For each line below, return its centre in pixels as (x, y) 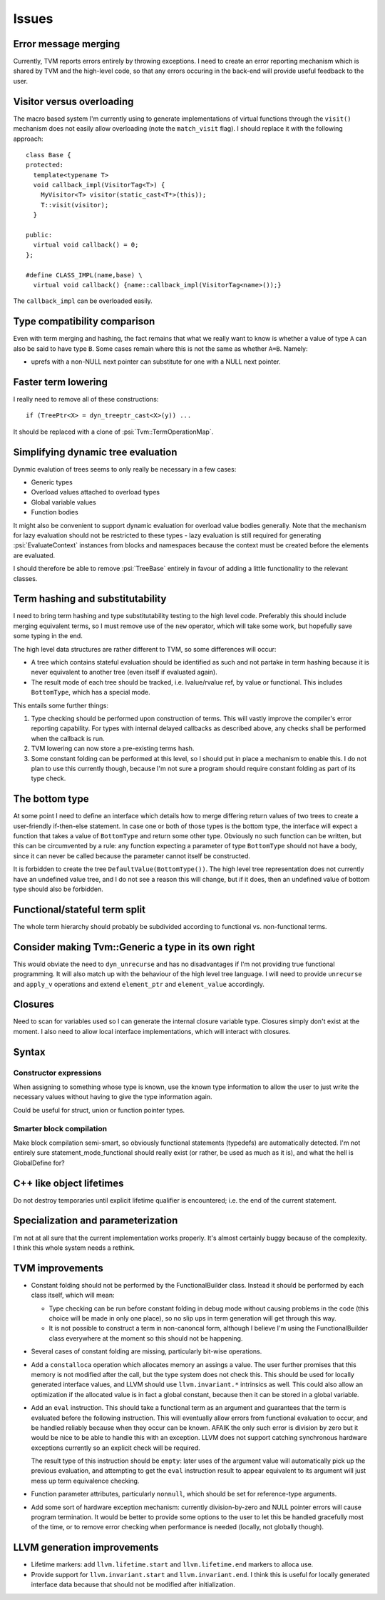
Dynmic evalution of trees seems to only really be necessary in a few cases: (125, 469)
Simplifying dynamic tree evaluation (95, 452)
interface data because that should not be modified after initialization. (133, 1585)
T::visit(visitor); (75, 205)
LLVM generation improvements (86, 1547)
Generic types (52, 482)
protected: (45, 165)
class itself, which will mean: (73, 1295)
